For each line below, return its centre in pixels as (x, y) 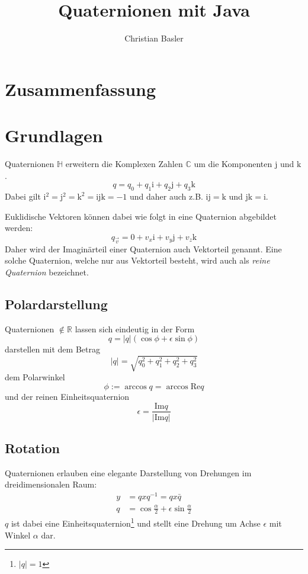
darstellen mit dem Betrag (52, 349)
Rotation (32, 448)
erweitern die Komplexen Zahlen (124, 164)
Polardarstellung (56, 304)
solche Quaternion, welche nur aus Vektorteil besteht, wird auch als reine (137, 260)
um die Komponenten (233, 164)
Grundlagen (54, 135)
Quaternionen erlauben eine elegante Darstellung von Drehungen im (128, 472)
